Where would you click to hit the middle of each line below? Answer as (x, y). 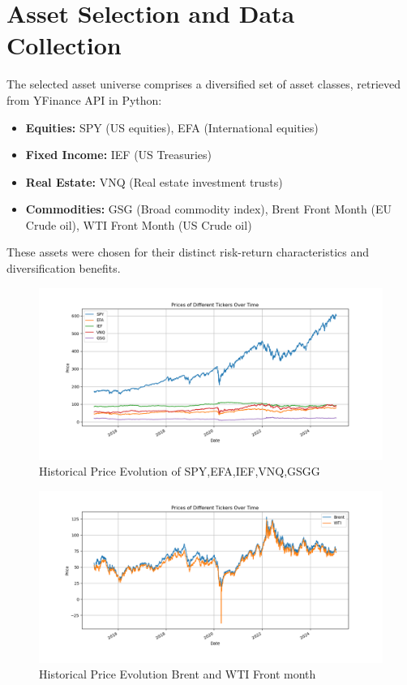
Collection (64, 45)
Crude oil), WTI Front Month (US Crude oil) (139, 224)
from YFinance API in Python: (84, 99)
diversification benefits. (64, 268)
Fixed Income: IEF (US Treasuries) (119, 155)
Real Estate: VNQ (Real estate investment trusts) (154, 181)
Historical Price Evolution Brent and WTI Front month (178, 674)
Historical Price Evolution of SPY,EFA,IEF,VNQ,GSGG (180, 471)
